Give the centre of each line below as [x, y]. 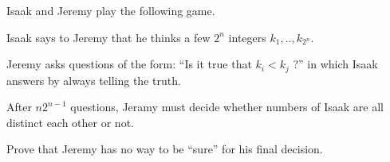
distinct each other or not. [70, 122]
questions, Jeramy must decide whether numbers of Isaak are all [227, 107]
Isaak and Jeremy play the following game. [111, 10]
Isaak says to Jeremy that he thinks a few [108, 37]
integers [247, 37]
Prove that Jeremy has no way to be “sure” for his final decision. [165, 149]
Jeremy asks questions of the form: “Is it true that [129, 64]
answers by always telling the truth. [94, 80]
